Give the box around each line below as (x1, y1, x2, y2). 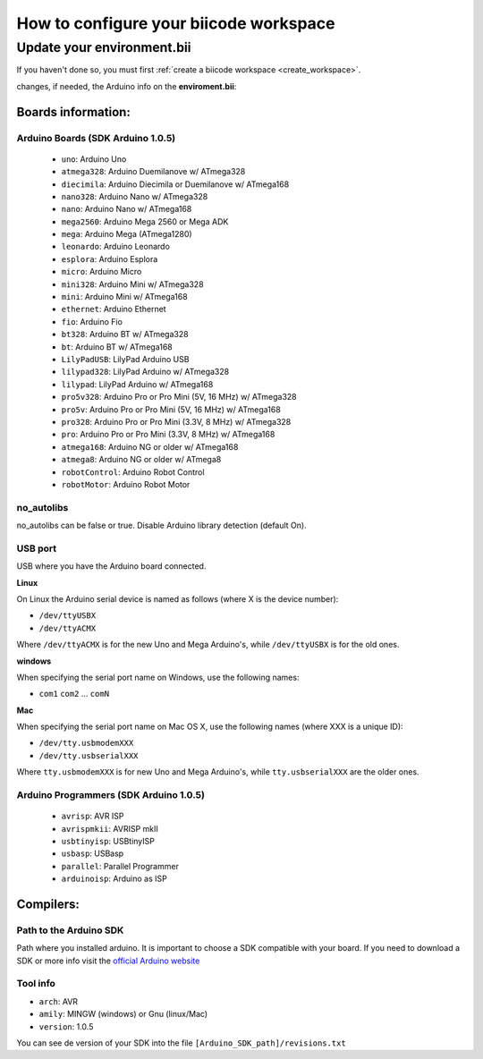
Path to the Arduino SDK (16, 924, 124, 936)
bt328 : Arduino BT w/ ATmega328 (61, 329, 189, 340)
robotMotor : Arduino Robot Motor (61, 479, 191, 489)
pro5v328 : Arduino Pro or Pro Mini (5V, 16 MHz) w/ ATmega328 (61, 392, 297, 402)
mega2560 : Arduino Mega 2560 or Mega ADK (61, 216, 229, 227)
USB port (16, 542, 57, 555)
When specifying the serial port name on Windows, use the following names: (16, 672, 300, 682)
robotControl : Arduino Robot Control (61, 466, 205, 478)
